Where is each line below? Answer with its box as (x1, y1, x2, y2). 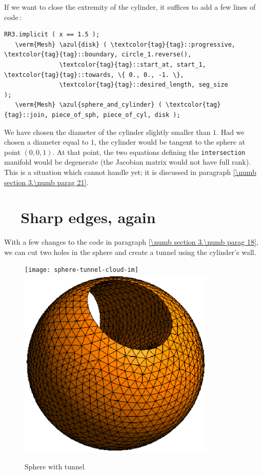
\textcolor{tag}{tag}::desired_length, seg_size (59, 81, 228, 89)
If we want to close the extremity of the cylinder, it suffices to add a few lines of (4, 2, 256, 12)
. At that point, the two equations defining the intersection (52, 146, 246, 157)
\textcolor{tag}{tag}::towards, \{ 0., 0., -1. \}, (4, 71, 184, 78)
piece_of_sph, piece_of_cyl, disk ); (52, 111, 180, 118)
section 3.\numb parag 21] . (4, 176, 89, 187)
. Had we (216, 126, 245, 137)
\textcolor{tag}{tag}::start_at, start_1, (59, 61, 206, 68)
